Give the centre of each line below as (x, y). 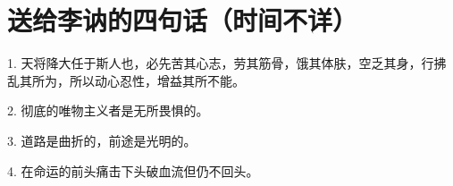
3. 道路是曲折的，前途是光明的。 (102, 140)
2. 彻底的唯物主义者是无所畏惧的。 (108, 110)
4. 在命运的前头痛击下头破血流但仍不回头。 (133, 170)
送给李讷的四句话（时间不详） (183, 20)
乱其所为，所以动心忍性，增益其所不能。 (126, 80)
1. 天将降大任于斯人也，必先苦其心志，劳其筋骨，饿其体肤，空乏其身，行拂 (227, 63)
